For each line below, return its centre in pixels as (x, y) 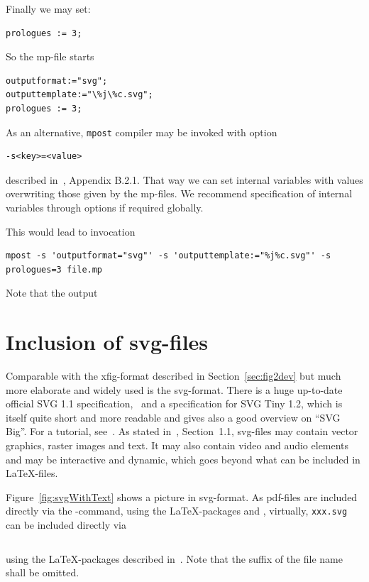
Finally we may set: (48, 9)
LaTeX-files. (32, 473)
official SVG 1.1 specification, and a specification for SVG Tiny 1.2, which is (174, 403)
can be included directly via (66, 525)
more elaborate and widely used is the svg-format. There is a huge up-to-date (174, 389)
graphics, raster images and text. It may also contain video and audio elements (177, 445)
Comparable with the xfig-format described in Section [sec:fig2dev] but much (174, 376)
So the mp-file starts (50, 56)
